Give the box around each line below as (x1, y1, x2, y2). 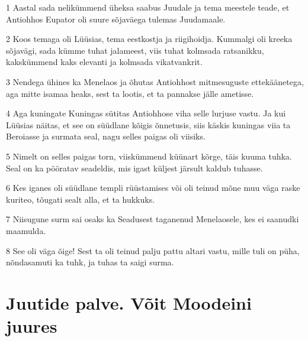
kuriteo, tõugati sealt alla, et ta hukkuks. (6, 193, 155, 205)
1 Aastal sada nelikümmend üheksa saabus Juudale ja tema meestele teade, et (6, 1, 290, 13)
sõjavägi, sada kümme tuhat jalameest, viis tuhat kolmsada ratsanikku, (6, 44, 264, 56)
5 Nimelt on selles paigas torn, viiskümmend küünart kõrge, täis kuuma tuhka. (6, 150, 292, 162)
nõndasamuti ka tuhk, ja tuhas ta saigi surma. (6, 256, 174, 268)
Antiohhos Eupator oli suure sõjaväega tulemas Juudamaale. (6, 12, 226, 25)
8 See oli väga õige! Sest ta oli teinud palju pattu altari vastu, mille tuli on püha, (6, 244, 300, 256)
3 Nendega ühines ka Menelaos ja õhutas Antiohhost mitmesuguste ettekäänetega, (6, 75, 304, 87)
